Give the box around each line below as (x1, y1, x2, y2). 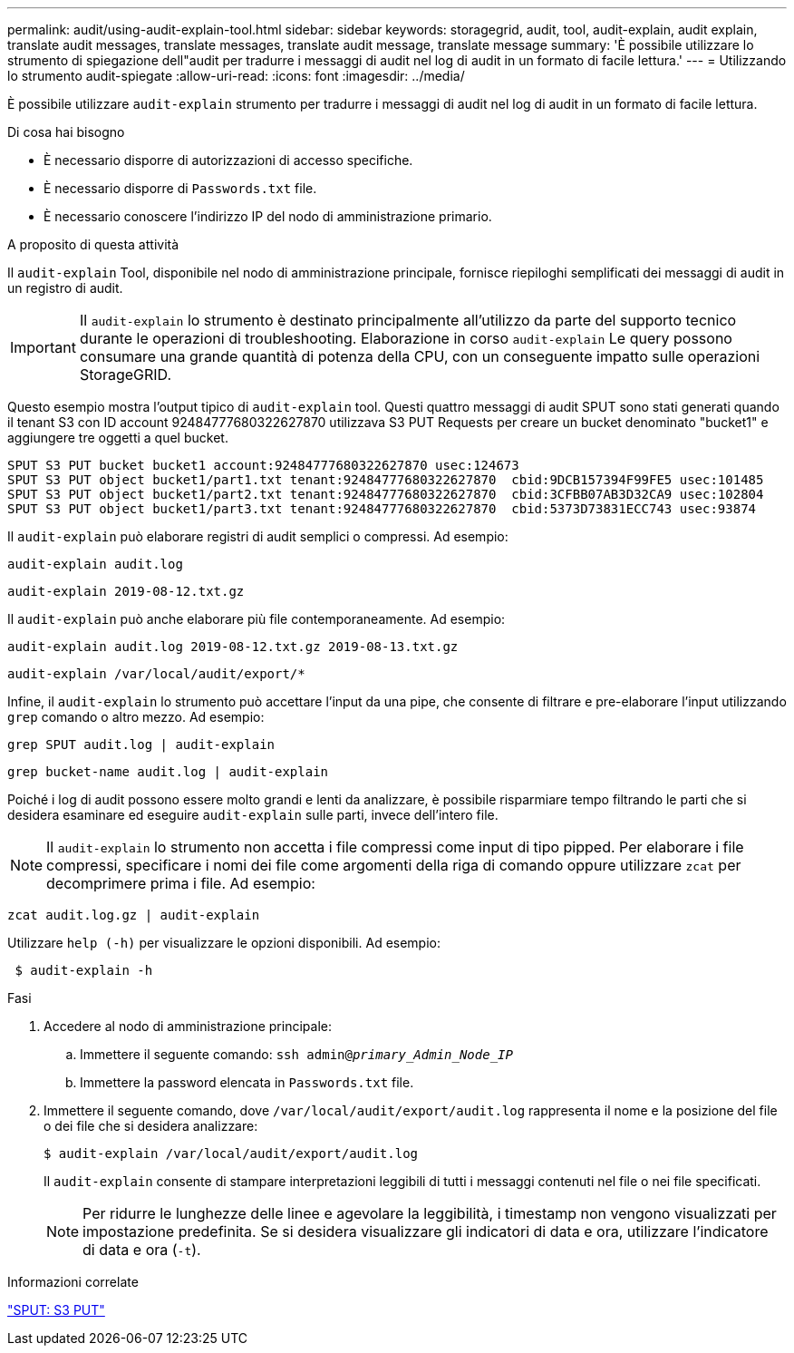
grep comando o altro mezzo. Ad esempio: (7, 709, 265, 725)
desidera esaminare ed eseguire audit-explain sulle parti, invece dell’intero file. (7, 807, 499, 823)
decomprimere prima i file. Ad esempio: (46, 874, 315, 892)
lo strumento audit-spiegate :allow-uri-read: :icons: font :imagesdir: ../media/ (7, 68, 465, 83)
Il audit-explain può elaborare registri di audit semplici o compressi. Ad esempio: (7, 529, 508, 544)
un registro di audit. (7, 280, 123, 296)
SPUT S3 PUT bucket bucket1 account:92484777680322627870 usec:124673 (7, 458, 519, 472)
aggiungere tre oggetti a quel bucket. (7, 430, 228, 445)
